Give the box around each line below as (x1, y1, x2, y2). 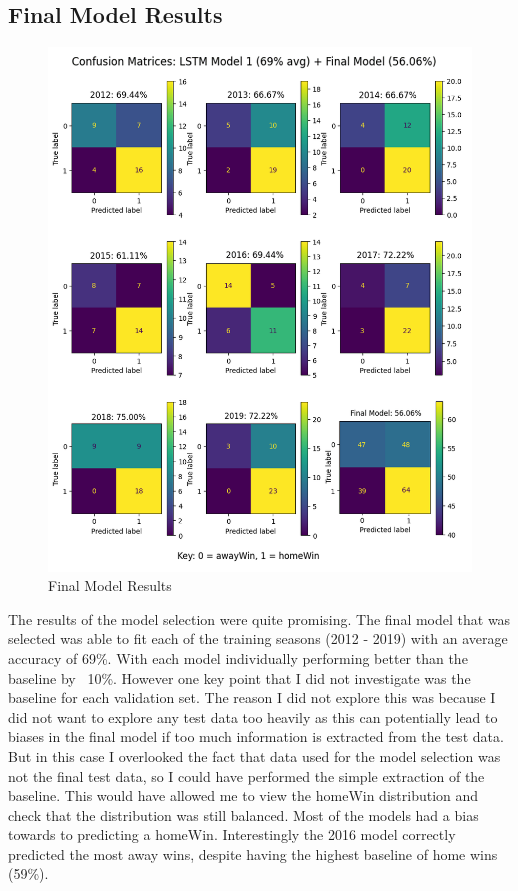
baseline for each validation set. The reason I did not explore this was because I (8, 687, 496, 708)
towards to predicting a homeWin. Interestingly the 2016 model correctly (8, 824, 456, 845)
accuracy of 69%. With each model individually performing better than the (8, 647, 468, 668)
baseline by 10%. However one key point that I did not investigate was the (8, 667, 471, 688)
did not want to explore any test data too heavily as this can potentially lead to (8, 706, 498, 727)
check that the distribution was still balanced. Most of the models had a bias (8, 804, 479, 825)
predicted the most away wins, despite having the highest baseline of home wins (8, 843, 498, 864)
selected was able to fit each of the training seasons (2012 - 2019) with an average (8, 628, 508, 649)
